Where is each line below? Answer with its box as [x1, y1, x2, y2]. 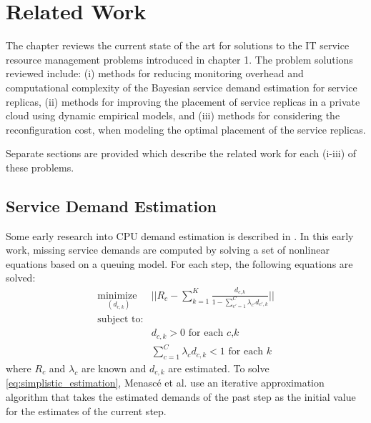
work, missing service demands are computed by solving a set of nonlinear [6, 242, 330, 257]
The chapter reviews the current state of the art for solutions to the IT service [6, 38, 350, 53]
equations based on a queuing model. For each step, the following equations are [6, 256, 353, 271]
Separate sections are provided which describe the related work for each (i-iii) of [6, 146, 357, 161]
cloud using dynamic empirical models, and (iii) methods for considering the [6, 108, 340, 123]
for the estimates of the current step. [6, 403, 167, 418]
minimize [97, 290, 137, 301]
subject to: [97, 314, 144, 325]
